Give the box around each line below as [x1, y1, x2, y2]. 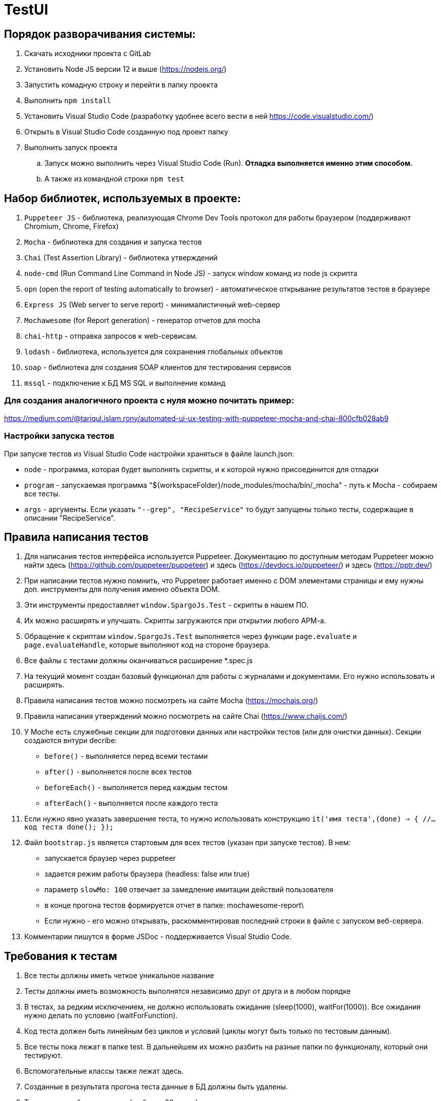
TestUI [4, 1, 48, 18]
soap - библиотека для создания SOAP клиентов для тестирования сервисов [24, 363, 291, 372]
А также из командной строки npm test [44, 174, 184, 183]
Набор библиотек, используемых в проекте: [4, 192, 241, 205]
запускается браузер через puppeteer [44, 854, 176, 863]
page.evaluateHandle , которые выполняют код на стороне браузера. [24, 640, 270, 650]
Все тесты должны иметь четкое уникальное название [24, 971, 214, 980]
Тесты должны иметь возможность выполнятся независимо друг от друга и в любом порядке [24, 987, 351, 996]
